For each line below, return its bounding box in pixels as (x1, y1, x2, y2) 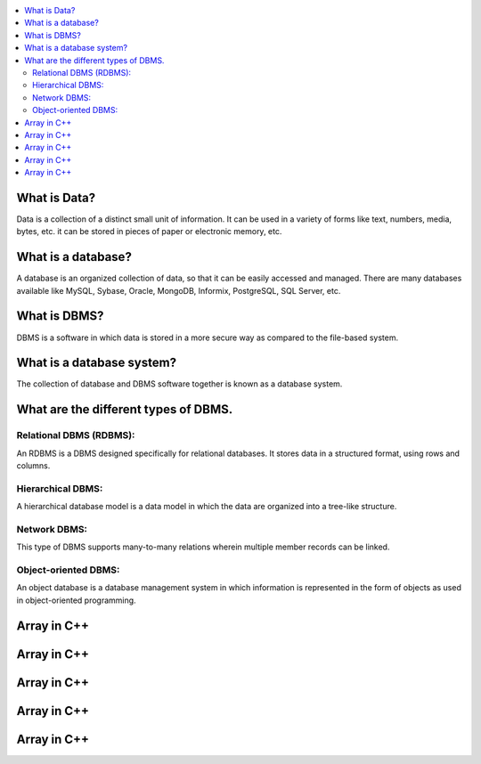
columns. (16, 460, 51, 471)
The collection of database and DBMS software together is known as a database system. (16, 378, 343, 389)
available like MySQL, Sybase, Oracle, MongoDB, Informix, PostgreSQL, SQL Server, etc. (16, 285, 341, 296)
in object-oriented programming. (16, 595, 137, 606)
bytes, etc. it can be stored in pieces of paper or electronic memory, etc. (16, 226, 282, 237)
